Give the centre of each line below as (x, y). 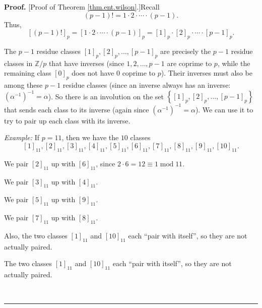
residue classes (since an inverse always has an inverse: (147, 85)
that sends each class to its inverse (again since (77, 109)
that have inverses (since (86, 63)
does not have (93, 73)
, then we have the (90, 137)
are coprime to (189, 63)
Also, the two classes (36, 235)
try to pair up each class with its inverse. (67, 120)
